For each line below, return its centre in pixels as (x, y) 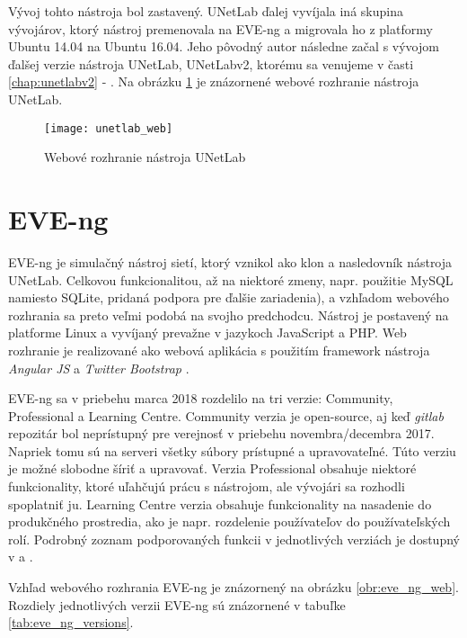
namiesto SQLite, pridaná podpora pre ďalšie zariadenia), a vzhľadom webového (229, 297)
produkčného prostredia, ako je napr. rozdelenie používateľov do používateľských (229, 521)
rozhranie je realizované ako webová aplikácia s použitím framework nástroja (219, 350)
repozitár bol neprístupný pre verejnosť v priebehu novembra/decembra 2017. (221, 433)
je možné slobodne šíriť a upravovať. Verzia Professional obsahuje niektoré (212, 468)
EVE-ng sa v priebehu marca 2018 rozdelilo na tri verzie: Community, (201, 398)
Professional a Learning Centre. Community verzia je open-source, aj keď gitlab (226, 415)
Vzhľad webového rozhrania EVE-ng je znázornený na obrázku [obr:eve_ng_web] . (233, 587)
